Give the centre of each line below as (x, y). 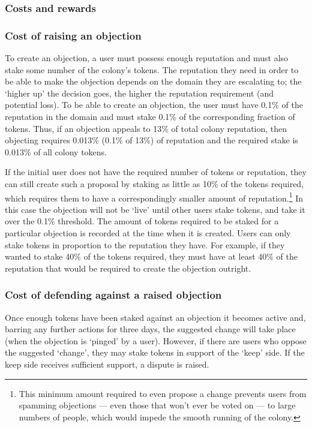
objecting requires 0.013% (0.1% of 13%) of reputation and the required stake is (151, 140)
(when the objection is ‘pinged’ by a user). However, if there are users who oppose (156, 340)
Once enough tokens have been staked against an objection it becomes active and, (155, 317)
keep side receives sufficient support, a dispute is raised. (107, 364)
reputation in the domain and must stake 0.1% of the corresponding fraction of (150, 117)
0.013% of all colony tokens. (56, 151)
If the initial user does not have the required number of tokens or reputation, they (156, 172)
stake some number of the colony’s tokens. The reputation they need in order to (152, 69)
